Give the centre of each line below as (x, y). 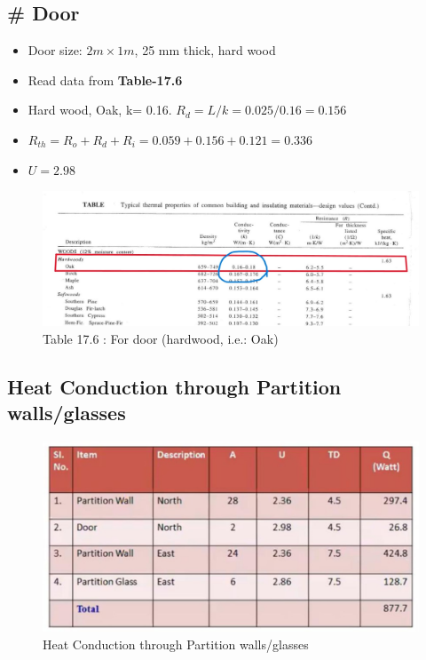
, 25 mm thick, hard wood (205, 50)
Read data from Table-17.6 (105, 80)
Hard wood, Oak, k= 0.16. (100, 110)
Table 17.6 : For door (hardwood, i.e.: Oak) (161, 338)
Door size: (55, 50)
